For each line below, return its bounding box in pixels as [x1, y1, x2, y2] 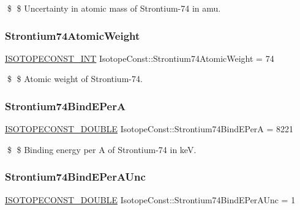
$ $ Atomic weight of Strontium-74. [7, 72, 143, 85]
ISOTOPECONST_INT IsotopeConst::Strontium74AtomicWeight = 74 [5, 51, 274, 64]
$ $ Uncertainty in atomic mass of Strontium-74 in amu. [7, 2, 221, 14]
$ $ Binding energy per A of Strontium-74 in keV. [7, 143, 197, 156]
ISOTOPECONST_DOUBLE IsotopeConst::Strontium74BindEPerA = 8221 [5, 122, 294, 135]
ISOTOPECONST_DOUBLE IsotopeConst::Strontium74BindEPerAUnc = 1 [5, 193, 296, 206]
